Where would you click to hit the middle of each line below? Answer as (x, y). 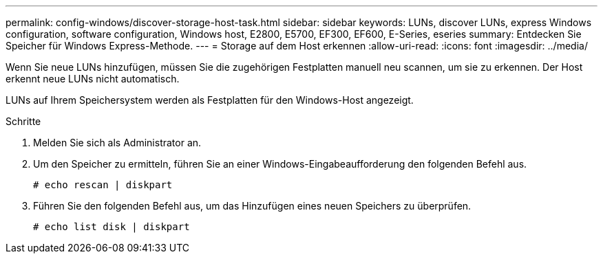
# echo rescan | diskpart (103, 185)
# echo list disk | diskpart (112, 227)
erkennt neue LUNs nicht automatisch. (93, 79)
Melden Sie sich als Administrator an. (117, 143)
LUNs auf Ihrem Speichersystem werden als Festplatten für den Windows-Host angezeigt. (210, 100)
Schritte (23, 121)
